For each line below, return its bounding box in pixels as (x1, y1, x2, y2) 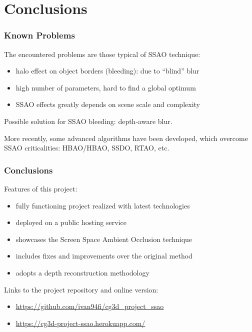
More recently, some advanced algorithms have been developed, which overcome (4, 132, 248, 143)
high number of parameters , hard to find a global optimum (15, 82, 196, 92)
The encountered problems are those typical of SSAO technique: (4, 48, 200, 59)
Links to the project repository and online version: (4, 284, 158, 294)
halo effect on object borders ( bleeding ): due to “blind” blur (15, 65, 199, 76)
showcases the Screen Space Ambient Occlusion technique (15, 233, 192, 244)
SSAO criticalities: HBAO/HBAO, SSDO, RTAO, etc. (4, 142, 169, 153)
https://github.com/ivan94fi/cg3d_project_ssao (15, 301, 164, 311)
